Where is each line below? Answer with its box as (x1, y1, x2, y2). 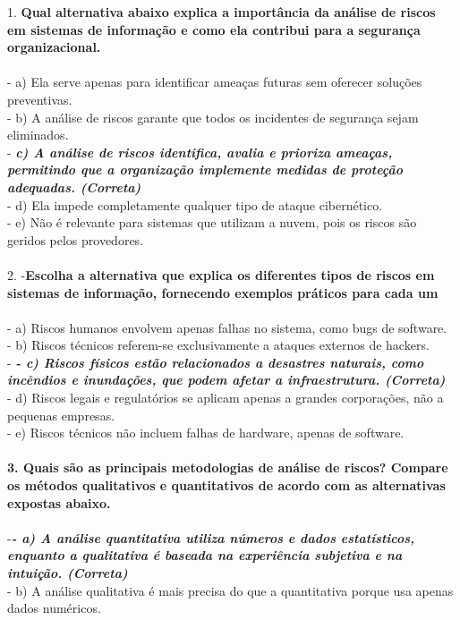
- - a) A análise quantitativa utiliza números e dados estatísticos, (7, 528, 415, 547)
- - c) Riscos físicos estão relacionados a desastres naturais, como (7, 352, 424, 371)
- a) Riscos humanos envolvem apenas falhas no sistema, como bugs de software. (7, 318, 447, 336)
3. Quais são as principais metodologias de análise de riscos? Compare (7, 458, 448, 477)
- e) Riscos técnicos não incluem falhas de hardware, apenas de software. (7, 423, 405, 442)
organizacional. (7, 38, 101, 56)
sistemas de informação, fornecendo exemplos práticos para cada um (7, 283, 439, 302)
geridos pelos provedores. (7, 230, 144, 249)
